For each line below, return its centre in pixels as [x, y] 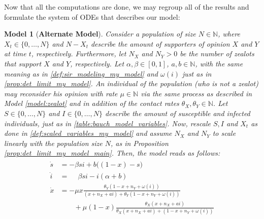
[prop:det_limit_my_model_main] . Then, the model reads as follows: [112, 153]
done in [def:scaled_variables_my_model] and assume [88, 133]
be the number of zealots [217, 53]
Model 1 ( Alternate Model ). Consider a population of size [100, 34]
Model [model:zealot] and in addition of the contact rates [92, 103]
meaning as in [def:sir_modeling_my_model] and [81, 73]
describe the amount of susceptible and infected [178, 113]
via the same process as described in [196, 93]
